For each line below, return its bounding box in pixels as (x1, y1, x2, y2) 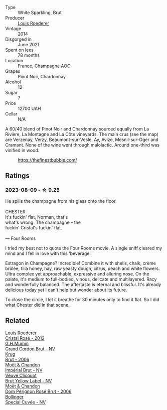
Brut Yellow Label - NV (5, 377, 52, 383)
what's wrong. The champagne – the (5, 219, 81, 225)
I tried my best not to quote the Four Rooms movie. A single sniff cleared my (5, 245, 162, 251)
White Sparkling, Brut (18, 10, 62, 16)
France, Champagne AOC (18, 63, 71, 69)
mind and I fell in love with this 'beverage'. (5, 250, 92, 256)
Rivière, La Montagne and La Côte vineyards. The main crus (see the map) (5, 131, 159, 137)
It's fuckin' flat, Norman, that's (5, 214, 68, 220)
